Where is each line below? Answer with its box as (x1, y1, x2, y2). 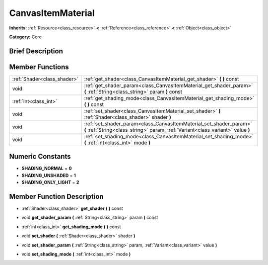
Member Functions (9, 63, 69, 71)
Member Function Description (9, 192, 104, 201)
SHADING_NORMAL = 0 (21, 166, 72, 172)
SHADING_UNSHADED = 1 (21, 172, 76, 178)
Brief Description (9, 47, 63, 55)
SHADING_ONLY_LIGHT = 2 (21, 179, 79, 185)
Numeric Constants (9, 152, 71, 161)
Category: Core (9, 34, 42, 40)
